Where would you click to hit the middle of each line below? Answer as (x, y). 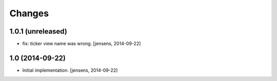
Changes (29, 13)
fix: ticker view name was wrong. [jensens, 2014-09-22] (82, 44)
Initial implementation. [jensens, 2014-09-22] (70, 70)
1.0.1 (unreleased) (38, 31)
